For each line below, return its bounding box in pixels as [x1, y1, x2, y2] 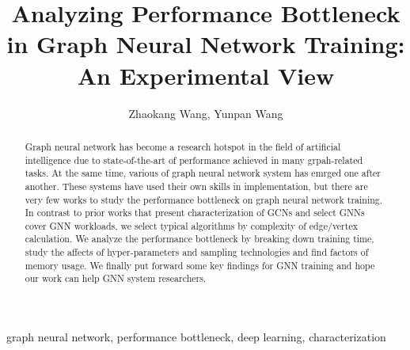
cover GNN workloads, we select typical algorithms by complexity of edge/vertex [25, 219, 358, 232]
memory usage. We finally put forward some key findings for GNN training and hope [25, 258, 375, 272]
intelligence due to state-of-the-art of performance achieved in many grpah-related [25, 153, 363, 166]
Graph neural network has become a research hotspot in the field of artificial [25, 139, 341, 153]
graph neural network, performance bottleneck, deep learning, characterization [6, 329, 386, 345]
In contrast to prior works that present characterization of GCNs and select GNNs [25, 206, 365, 219]
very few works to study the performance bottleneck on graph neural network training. [25, 192, 383, 206]
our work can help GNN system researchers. [25, 272, 207, 285]
